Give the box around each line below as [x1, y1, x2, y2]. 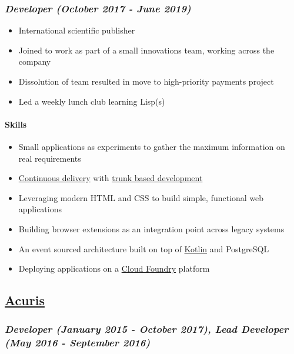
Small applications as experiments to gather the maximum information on [18, 140, 285, 152]
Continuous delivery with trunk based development [18, 172, 203, 184]
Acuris [5, 291, 45, 309]
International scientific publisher [18, 24, 135, 36]
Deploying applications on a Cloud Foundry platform [18, 262, 210, 275]
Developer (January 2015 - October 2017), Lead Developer [5, 322, 289, 336]
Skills [5, 118, 27, 130]
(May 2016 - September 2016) [5, 335, 151, 350]
